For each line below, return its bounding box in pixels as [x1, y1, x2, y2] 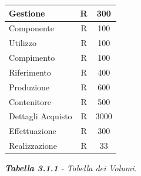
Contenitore [9, 95, 51, 107]
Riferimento [9, 66, 51, 78]
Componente [9, 22, 54, 34]
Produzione [9, 80, 50, 93]
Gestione [9, 6, 45, 19]
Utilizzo [9, 37, 37, 49]
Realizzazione [9, 139, 57, 152]
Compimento [9, 51, 55, 64]
